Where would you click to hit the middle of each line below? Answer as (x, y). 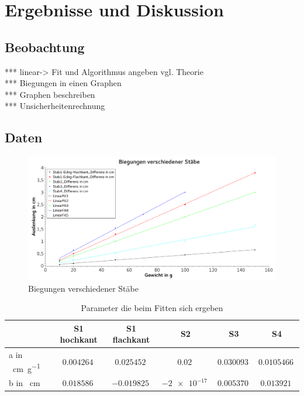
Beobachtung (45, 47)
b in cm (25, 383)
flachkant (131, 339)
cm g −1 (26, 367)
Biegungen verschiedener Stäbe (83, 288)
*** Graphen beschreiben (50, 94)
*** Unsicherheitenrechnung (55, 106)
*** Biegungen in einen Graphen (63, 83)
